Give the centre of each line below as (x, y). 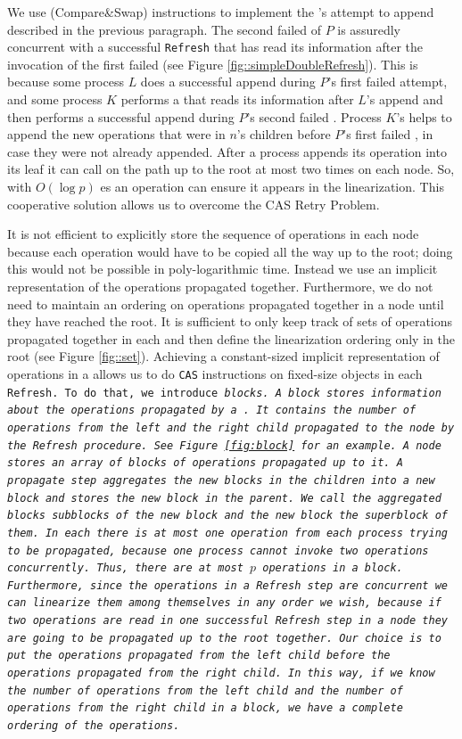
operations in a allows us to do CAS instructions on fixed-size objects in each (215, 373)
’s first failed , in (388, 134)
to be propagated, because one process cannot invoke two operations (218, 550)
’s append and (404, 99)
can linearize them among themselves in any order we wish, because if (224, 603)
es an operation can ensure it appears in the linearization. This (272, 186)
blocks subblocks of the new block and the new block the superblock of (227, 516)
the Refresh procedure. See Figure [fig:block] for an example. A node (224, 445)
